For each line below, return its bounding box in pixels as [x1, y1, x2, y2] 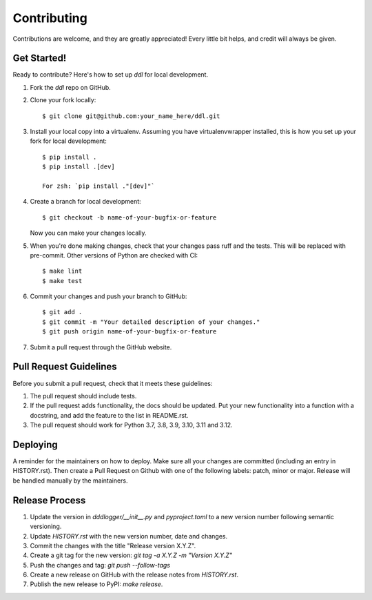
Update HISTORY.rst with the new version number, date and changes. [30, 532, 227, 540]
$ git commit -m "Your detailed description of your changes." [42, 318, 260, 326]
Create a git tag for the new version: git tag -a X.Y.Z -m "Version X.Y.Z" [30, 551, 233, 559]
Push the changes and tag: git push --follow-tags [30, 561, 170, 569]
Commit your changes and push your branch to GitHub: [30, 292, 187, 300]
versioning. [30, 522, 62, 531]
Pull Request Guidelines [12, 361, 117, 373]
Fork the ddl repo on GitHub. [30, 83, 112, 91]
